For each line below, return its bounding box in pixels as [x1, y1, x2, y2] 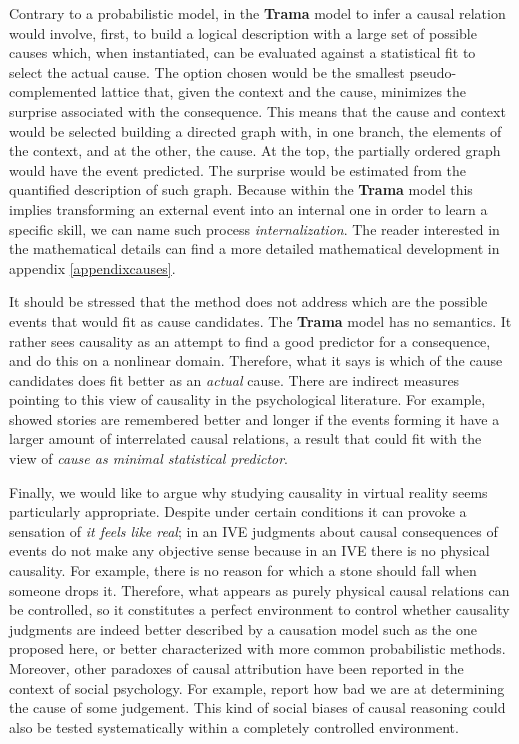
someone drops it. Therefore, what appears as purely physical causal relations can [9, 579, 510, 600]
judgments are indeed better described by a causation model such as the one [9, 618, 477, 639]
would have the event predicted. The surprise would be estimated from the [9, 159, 466, 180]
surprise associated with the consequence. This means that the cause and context [9, 100, 506, 121]
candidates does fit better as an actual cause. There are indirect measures [9, 369, 460, 390]
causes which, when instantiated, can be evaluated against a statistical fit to [9, 42, 476, 63]
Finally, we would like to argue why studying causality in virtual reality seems [9, 481, 488, 502]
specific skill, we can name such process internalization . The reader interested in [9, 218, 500, 239]
